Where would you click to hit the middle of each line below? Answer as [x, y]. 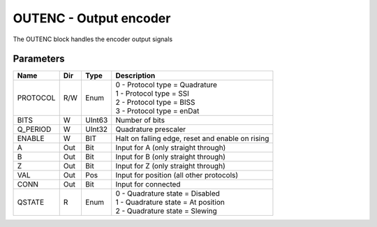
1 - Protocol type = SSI [153, 94]
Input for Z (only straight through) [171, 166]
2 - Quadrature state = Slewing [167, 211]
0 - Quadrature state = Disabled [168, 193]
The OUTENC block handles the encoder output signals [93, 39]
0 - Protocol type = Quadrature [167, 85]
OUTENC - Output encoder [92, 18]
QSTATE [31, 203]
